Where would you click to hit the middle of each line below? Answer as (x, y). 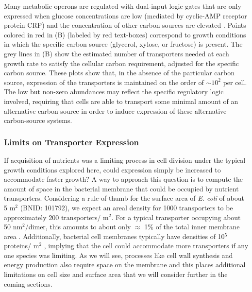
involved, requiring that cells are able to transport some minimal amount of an (121, 101)
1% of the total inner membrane (192, 227)
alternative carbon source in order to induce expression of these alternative (115, 111)
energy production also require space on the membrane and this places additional (125, 265)
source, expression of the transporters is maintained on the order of (104, 82)
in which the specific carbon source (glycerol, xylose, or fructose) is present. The (123, 44)
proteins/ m (22, 246)
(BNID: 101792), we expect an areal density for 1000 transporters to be (126, 207)
